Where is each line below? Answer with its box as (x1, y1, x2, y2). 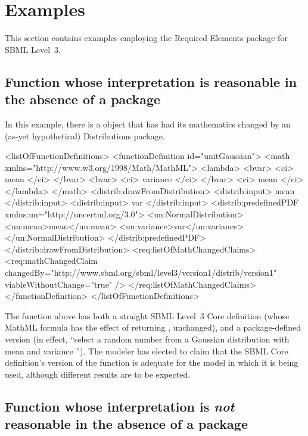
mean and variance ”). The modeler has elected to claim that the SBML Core (5, 344, 288, 357)
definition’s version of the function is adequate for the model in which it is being (5, 356, 298, 369)
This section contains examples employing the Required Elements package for (5, 32, 288, 44)
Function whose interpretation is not (5, 397, 235, 415)
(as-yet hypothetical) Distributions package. (5, 129, 165, 142)
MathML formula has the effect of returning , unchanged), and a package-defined (5, 321, 301, 334)
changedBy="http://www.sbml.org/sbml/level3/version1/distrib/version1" (5, 266, 277, 279)
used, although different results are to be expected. (5, 368, 191, 380)
